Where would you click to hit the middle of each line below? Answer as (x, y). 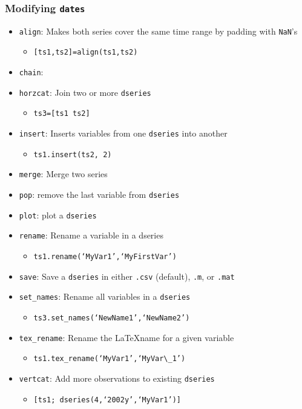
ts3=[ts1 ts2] (62, 114)
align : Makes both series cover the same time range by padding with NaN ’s (158, 31)
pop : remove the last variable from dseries (99, 194)
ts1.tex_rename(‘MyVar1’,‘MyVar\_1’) (110, 359)
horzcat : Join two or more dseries (85, 92)
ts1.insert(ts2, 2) (73, 154)
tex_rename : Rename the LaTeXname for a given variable (126, 337)
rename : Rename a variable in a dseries (91, 235)
